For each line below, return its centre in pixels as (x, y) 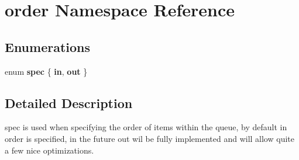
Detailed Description (69, 102)
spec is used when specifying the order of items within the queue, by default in (146, 127)
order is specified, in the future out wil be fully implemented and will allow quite (149, 138)
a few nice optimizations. (49, 150)
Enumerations (48, 46)
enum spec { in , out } (46, 71)
